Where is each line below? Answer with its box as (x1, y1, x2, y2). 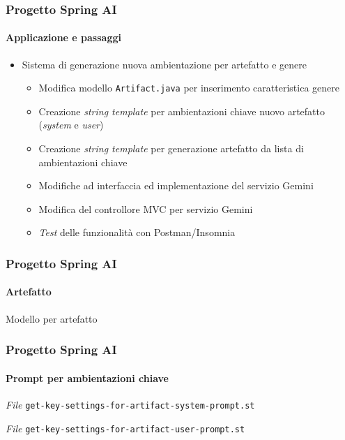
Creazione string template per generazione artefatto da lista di (38, 141, 304, 156)
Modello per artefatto (6, 311, 98, 325)
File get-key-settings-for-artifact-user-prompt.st (6, 420, 245, 435)
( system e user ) (38, 117, 104, 132)
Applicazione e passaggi (6, 30, 121, 45)
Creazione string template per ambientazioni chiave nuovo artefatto (38, 103, 325, 118)
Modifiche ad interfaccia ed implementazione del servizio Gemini (38, 178, 314, 193)
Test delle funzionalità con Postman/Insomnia (38, 225, 236, 240)
